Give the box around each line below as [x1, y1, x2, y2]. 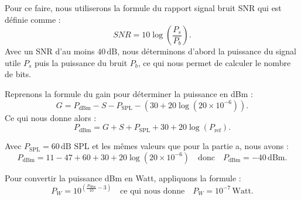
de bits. [5, 68, 32, 80]
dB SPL [61, 143, 90, 151]
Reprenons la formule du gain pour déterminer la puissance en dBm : [5, 87, 253, 99]
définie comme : [5, 13, 61, 25]
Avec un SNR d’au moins [5, 45, 95, 57]
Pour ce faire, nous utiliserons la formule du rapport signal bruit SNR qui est [5, 2, 282, 13]
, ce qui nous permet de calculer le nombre [138, 56, 291, 68]
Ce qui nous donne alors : [5, 111, 97, 123]
